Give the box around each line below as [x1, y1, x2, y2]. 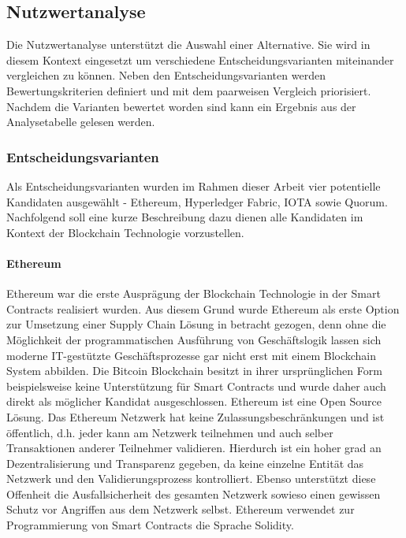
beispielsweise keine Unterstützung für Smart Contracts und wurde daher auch [6, 377, 386, 394]
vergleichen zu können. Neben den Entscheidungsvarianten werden [6, 67, 326, 83]
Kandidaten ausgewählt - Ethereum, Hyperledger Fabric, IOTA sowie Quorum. [6, 193, 388, 210]
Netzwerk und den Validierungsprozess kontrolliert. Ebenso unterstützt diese [6, 470, 376, 487]
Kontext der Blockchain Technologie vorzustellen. [6, 224, 244, 240]
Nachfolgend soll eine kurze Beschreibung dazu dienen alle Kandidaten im [6, 209, 363, 225]
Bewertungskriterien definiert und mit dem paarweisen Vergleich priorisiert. [6, 82, 371, 98]
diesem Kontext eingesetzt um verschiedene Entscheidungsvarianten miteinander [6, 51, 394, 68]
